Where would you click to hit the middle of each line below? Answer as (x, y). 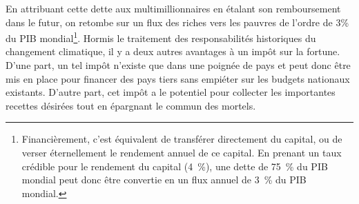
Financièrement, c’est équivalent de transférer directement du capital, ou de (182, 139)
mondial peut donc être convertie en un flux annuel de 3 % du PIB (164, 180)
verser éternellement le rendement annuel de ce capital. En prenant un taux (182, 152)
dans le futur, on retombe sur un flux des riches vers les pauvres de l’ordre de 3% (177, 22)
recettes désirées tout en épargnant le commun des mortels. (131, 105)
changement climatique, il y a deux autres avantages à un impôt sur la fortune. (173, 51)
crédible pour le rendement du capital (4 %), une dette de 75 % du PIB (175, 166)
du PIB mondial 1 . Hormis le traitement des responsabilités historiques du (161, 37)
